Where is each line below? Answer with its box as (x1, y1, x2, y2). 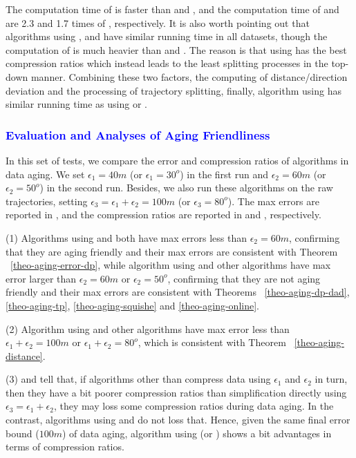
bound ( (6, 426, 39, 440)
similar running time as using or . (6, 97, 147, 111)
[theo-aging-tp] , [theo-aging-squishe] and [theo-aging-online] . (6, 298, 259, 312)
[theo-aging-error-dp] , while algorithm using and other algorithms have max (10, 258, 331, 272)
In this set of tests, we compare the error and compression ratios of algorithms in (6, 153, 349, 167)
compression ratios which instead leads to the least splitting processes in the (6, 56, 328, 70)
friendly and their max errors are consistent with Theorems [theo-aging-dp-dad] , (6, 285, 350, 299)
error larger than (6, 271, 77, 285)
